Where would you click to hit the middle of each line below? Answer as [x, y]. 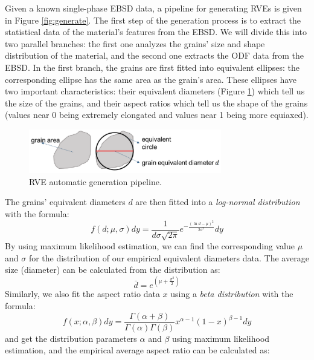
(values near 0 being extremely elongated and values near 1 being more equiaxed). [157, 115]
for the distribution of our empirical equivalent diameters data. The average [169, 257]
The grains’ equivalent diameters [65, 202]
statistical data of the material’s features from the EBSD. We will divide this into [156, 32]
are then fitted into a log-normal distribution [218, 202]
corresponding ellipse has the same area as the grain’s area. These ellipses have [151, 79]
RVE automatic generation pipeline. [95, 181]
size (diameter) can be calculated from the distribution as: [113, 270]
